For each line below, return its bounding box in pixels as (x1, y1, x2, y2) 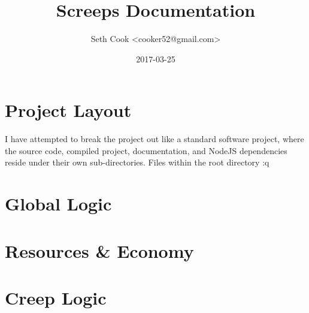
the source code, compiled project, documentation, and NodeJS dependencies (5, 144, 287, 156)
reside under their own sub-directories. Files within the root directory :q (5, 156, 269, 168)
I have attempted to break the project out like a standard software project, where (5, 133, 304, 145)
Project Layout (5, 98, 132, 122)
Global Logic (5, 191, 112, 216)
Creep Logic (5, 285, 107, 309)
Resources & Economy (5, 238, 194, 263)
